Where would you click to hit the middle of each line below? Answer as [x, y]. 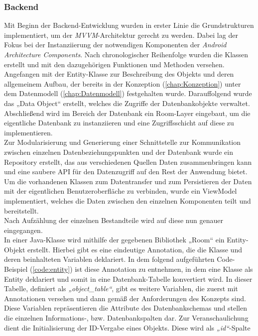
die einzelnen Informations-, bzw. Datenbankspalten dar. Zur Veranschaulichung [126, 318]
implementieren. [28, 132]
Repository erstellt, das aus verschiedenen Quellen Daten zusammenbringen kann [128, 162]
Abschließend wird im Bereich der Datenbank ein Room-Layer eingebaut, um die [127, 113]
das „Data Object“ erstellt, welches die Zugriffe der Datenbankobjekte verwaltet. [127, 103]
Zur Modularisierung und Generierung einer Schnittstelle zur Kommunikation [123, 142]
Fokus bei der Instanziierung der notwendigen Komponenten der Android [115, 45]
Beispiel [16, 269]
